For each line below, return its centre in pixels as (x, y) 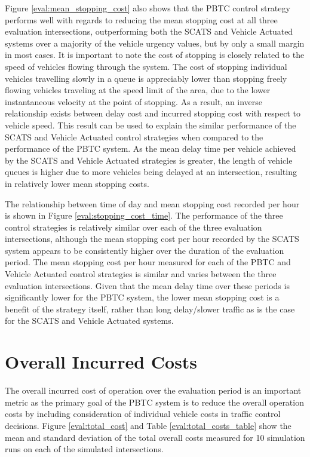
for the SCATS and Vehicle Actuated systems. (89, 320)
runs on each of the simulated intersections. (84, 449)
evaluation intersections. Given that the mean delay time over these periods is (147, 285)
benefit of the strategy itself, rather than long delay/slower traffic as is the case (150, 309)
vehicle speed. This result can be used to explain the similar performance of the (151, 125)
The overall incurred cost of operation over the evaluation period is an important (153, 390)
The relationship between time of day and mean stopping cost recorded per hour (152, 203)
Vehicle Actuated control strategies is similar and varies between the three (141, 274)
